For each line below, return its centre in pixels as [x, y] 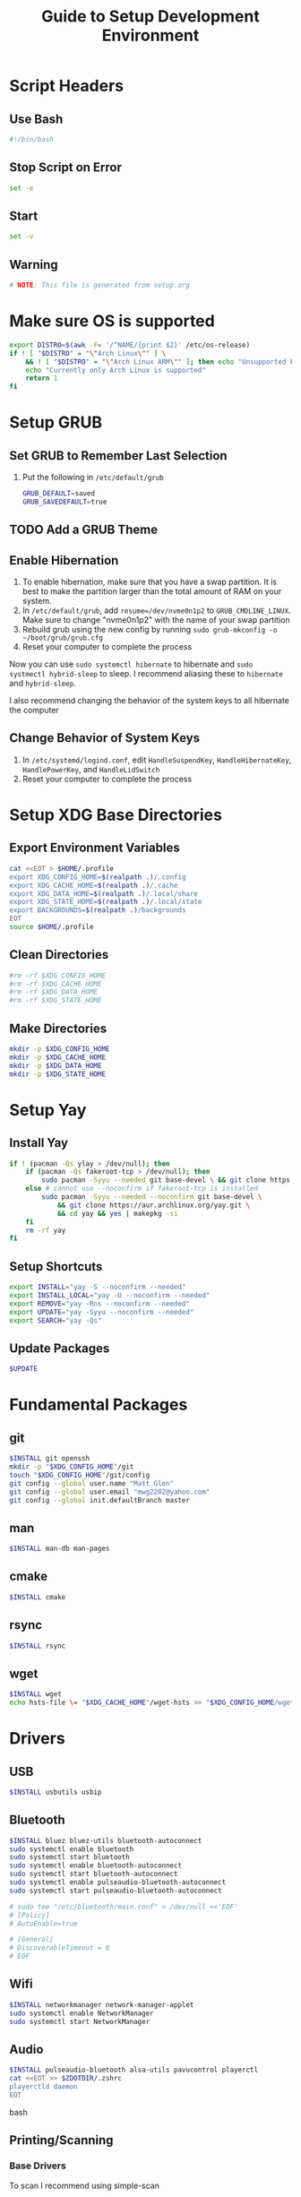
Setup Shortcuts [56, 1267]
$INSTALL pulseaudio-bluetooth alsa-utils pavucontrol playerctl [133, 2070]
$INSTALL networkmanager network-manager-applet [102, 2004]
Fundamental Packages [99, 1405]
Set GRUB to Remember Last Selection [118, 456]
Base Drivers [38, 2166]
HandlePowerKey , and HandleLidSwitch [91, 769]
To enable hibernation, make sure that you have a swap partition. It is [150, 582]
